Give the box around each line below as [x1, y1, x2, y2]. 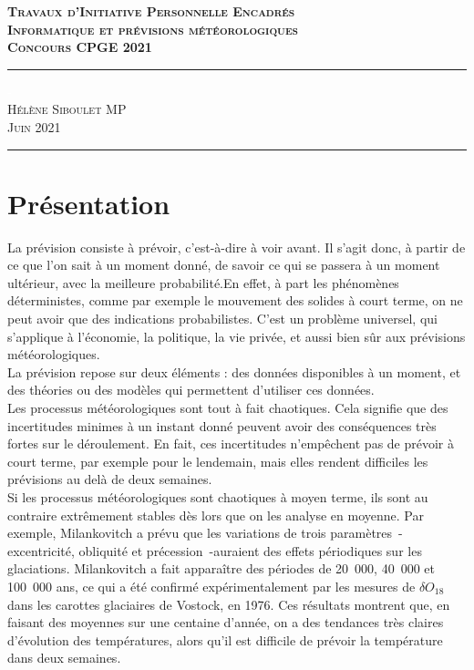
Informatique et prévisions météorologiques [7, 19, 298, 38]
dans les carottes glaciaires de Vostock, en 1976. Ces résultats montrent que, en [7, 594, 450, 613]
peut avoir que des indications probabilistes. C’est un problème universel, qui [7, 309, 438, 328]
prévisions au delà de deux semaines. [7, 469, 212, 489]
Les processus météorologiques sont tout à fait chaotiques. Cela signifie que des [7, 398, 448, 417]
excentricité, [7, 541, 75, 560]
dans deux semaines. [7, 648, 121, 667]
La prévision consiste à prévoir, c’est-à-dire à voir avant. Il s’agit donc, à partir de [7, 237, 466, 256]
